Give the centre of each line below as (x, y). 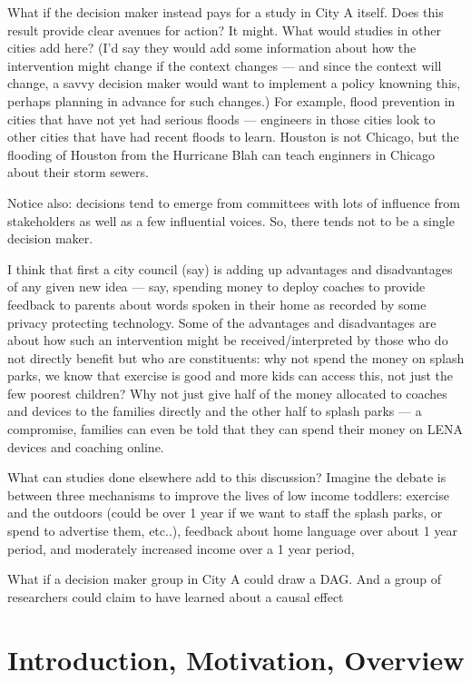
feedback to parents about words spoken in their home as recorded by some (217, 304)
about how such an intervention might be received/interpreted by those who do (228, 340)
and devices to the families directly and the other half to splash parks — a (215, 411)
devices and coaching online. (86, 446)
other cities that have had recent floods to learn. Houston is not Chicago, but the (233, 137)
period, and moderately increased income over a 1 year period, (181, 548)
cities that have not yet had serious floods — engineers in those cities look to (221, 119)
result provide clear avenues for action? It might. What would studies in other (225, 30)
